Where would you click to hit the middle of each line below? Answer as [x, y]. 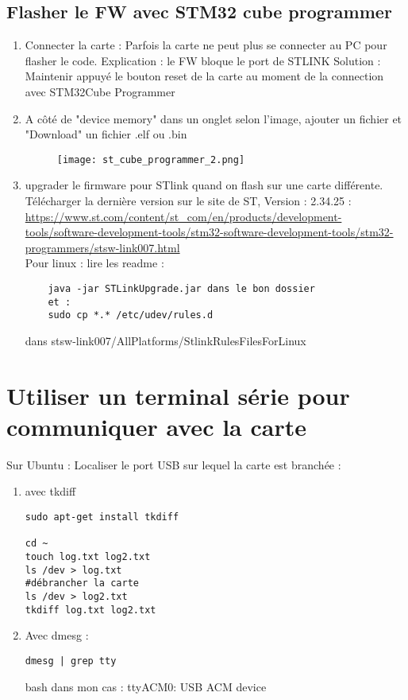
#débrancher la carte [82, 583]
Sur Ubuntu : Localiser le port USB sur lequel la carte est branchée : [174, 464]
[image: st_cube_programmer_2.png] [151, 159]
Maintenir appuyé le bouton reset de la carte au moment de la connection [204, 76]
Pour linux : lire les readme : [94, 263]
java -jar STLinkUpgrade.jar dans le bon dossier [181, 288]
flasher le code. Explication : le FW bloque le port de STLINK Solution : [203, 60]
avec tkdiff [50, 491]
